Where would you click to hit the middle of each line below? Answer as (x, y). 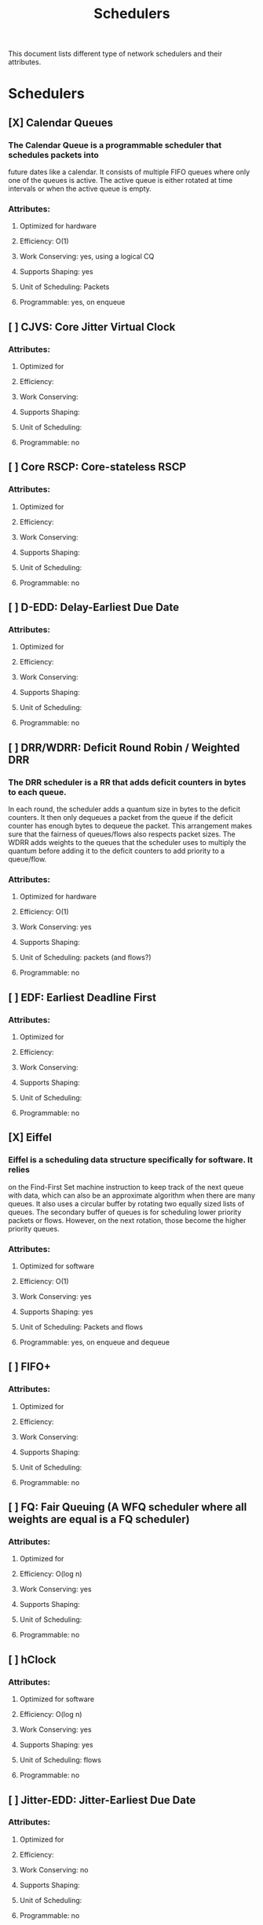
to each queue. (37, 792)
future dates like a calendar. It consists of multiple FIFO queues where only (129, 172)
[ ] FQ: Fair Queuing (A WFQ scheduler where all (128, 1508)
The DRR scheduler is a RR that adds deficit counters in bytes (127, 782)
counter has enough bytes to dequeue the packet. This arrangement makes (130, 826)
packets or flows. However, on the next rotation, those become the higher (127, 1220)
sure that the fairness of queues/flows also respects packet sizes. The (122, 834)
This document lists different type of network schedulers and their (115, 54)
